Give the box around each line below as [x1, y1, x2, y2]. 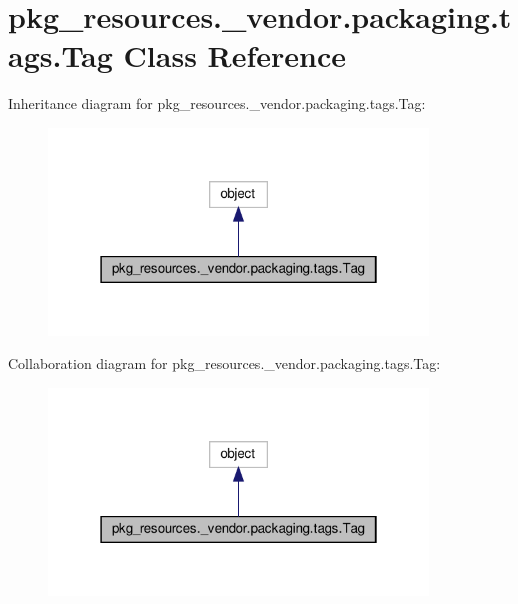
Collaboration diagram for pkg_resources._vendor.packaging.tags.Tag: [8, 353, 441, 374]
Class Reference [123, 35, 347, 76]
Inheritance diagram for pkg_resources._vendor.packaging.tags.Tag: [8, 93, 426, 114]
